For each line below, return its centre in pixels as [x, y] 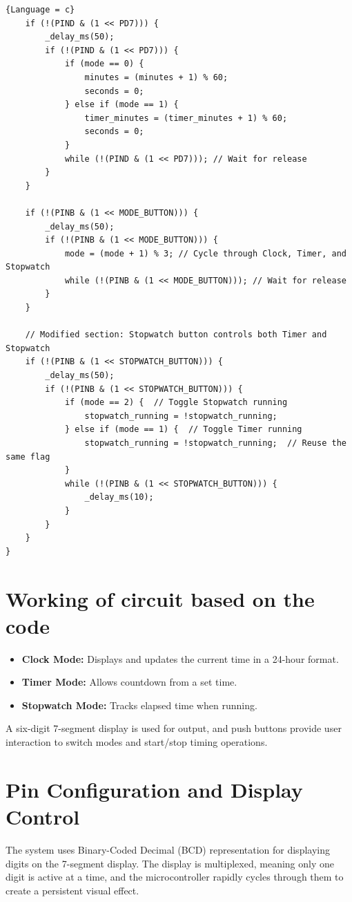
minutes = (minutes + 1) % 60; [156, 77]
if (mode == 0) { [104, 64]
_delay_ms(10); [119, 497]
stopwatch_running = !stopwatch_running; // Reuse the [215, 443]
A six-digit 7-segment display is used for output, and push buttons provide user [174, 728]
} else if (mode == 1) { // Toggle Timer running [183, 430]
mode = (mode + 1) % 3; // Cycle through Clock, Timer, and [205, 253]
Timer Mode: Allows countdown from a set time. [129, 682]
